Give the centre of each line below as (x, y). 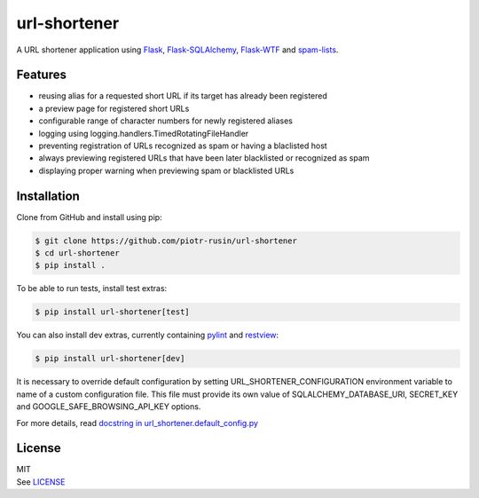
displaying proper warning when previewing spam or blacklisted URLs (166, 170)
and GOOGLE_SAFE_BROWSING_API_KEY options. (109, 407)
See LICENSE (41, 482)
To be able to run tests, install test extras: (92, 289)
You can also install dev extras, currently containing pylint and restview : (148, 335)
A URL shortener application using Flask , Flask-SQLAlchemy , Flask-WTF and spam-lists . (177, 50)
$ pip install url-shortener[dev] (110, 359)
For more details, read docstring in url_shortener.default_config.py (137, 423)
